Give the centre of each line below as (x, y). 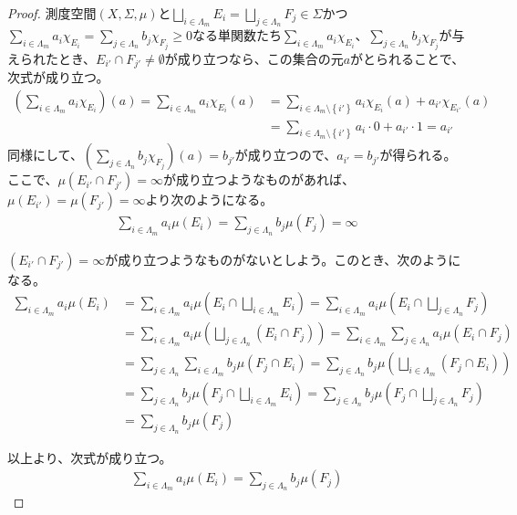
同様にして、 (45, 155)
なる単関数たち (237, 35)
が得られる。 (418, 155)
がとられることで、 (408, 58)
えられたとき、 (52, 58)
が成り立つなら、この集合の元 (254, 58)
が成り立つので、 (286, 155)
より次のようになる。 (209, 200)
